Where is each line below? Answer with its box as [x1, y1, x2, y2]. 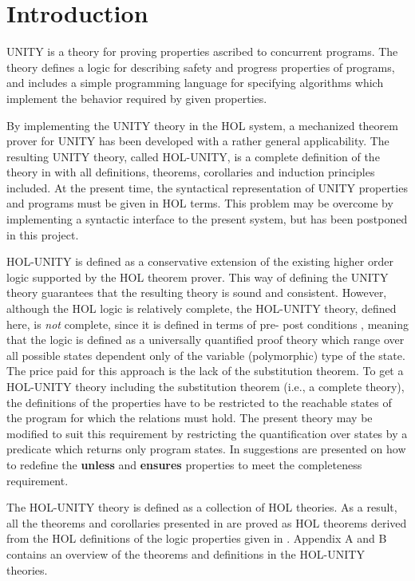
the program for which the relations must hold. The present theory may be [6, 409, 373, 426]
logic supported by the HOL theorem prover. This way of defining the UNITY [6, 268, 389, 285]
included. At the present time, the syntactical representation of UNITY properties [6, 179, 408, 196]
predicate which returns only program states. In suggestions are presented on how [6, 441, 406, 457]
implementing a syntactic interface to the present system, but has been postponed [6, 211, 408, 227]
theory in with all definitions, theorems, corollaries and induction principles [6, 164, 375, 180]
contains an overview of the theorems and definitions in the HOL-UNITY [6, 545, 365, 562]
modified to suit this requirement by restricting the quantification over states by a [6, 425, 408, 441]
